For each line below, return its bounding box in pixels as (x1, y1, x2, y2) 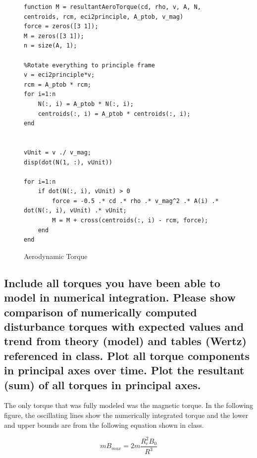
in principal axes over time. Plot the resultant (4, 362, 245, 378)
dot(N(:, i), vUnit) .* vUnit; (24, 207, 127, 214)
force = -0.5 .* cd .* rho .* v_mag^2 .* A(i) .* (52, 197, 219, 204)
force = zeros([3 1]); (24, 23, 99, 30)
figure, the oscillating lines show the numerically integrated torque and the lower (4, 409, 249, 420)
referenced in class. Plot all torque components (4, 348, 250, 363)
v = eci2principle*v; (24, 71, 95, 79)
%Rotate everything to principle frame (24, 61, 155, 69)
